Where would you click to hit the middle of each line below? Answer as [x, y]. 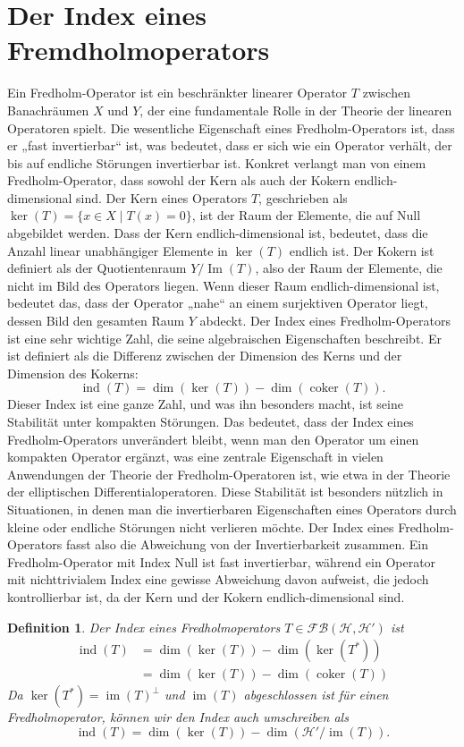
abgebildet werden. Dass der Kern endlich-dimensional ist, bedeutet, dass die [218, 233]
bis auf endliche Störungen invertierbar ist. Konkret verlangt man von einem [217, 162]
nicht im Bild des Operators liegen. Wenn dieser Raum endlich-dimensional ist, [224, 285]
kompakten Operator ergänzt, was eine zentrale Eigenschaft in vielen [195, 457]
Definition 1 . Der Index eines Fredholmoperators [144, 627]
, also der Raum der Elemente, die [349, 268]
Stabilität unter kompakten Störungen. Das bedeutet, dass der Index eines [211, 421]
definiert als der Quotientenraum [97, 268]
